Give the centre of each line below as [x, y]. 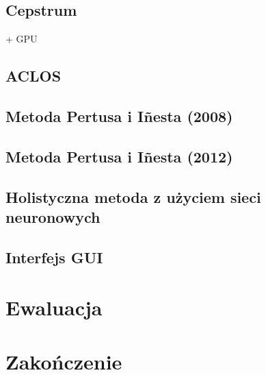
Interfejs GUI [54, 257]
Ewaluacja [54, 307]
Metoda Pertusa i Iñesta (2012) [119, 156]
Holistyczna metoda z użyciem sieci [133, 196]
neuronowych [53, 216]
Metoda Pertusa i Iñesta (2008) [119, 116]
